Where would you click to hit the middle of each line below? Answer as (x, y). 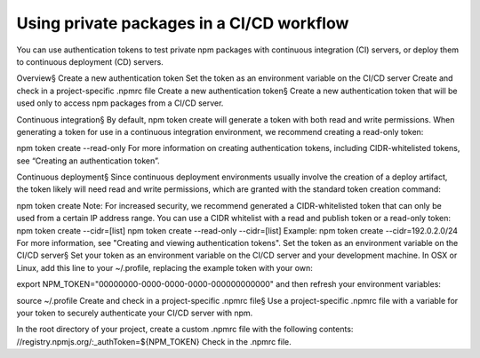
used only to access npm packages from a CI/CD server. (120, 103)
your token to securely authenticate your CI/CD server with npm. (135, 313)
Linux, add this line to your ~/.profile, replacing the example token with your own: (164, 267)
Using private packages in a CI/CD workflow (183, 23)
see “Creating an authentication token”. (88, 161)
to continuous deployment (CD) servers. (90, 61)
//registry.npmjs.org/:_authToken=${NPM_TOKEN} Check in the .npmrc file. (154, 341)
